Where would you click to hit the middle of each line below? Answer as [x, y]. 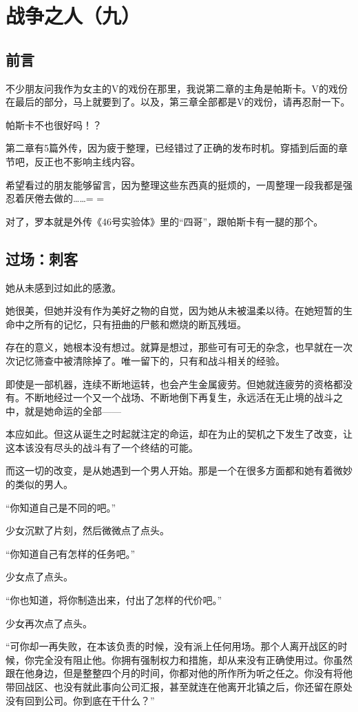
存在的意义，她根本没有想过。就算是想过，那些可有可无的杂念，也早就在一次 [179, 347]
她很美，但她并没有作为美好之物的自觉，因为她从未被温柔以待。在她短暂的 [174, 311]
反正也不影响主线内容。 [87, 161]
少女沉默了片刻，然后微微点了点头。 [87, 530]
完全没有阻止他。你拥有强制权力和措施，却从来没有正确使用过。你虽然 [193, 659]
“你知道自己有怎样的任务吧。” [71, 553]
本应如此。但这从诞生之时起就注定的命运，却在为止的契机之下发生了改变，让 [179, 434]
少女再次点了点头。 [49, 623]
